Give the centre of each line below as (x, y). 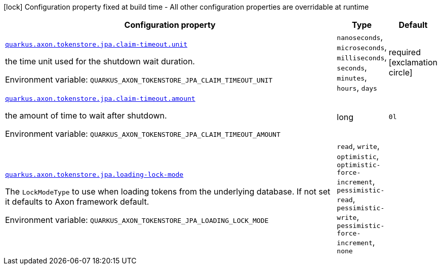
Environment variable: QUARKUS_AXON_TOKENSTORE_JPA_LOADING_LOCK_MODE (137, 220)
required (405, 52)
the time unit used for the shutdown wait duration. (100, 61)
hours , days (357, 88)
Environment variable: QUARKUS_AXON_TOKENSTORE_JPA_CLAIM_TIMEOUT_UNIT (139, 79)
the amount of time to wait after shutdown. (86, 116)
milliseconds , (362, 57)
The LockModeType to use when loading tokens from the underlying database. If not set (168, 191)
